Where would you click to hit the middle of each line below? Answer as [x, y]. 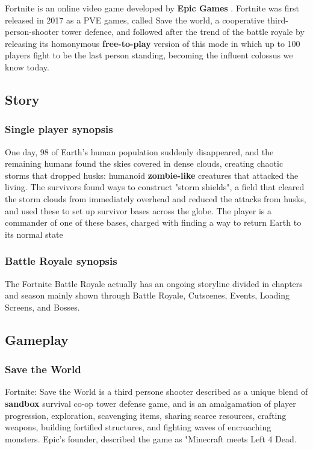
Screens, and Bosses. [42, 307]
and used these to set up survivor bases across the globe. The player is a [138, 210]
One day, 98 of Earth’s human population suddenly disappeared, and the [139, 151]
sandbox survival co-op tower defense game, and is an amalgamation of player [150, 403]
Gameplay [37, 339]
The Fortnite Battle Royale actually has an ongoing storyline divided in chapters [154, 283]
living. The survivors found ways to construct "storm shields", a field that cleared [155, 187]
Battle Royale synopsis [61, 261]
